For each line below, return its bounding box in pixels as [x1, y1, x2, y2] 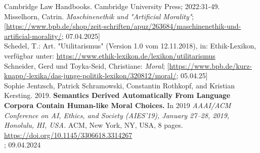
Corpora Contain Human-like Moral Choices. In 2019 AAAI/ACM [4, 99, 231, 110]
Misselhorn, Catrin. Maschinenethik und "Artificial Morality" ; [4, 11, 194, 21]
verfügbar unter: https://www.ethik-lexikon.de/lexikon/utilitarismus [4, 50, 215, 61]
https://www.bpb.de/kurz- [169, 60, 252, 71]
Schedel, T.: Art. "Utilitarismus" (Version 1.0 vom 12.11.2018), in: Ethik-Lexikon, [4, 40, 256, 51]
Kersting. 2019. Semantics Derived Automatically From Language [4, 90, 231, 100]
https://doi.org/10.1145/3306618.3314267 [4, 129, 133, 140]
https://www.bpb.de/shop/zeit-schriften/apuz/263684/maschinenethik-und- [6, 21, 241, 31]
